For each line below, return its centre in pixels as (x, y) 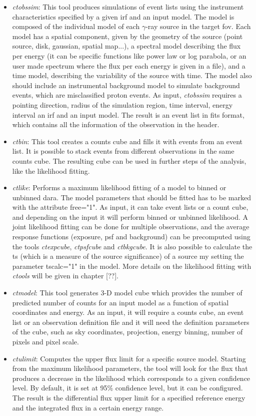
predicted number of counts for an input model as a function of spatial (120, 302)
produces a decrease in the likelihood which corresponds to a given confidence (131, 378)
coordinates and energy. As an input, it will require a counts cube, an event (128, 312)
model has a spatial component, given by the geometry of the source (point (127, 36)
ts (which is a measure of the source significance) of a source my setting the (128, 256)
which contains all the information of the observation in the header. (116, 124)
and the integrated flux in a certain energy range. (88, 407)
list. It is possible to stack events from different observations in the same (123, 151)
